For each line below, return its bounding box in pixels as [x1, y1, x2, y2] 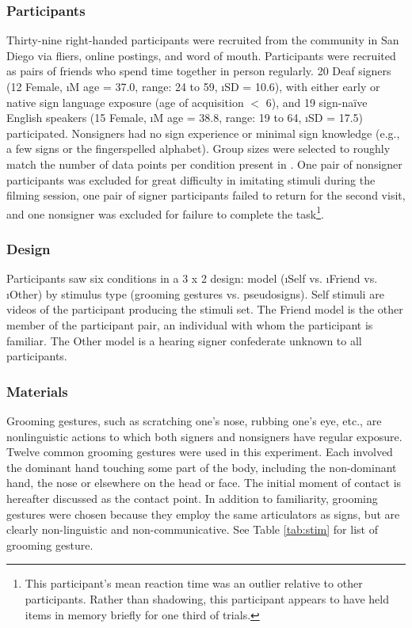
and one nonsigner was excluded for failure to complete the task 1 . [6, 203, 324, 222]
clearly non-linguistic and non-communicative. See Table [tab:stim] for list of [6, 521, 378, 538]
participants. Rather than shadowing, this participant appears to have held [25, 590, 390, 607]
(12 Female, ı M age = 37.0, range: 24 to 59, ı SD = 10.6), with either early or [6, 78, 380, 94]
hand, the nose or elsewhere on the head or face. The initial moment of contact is [6, 474, 402, 491]
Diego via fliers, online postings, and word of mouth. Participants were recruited [6, 47, 396, 63]
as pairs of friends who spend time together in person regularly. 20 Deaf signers [6, 63, 391, 79]
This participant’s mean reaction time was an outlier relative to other [25, 575, 363, 592]
